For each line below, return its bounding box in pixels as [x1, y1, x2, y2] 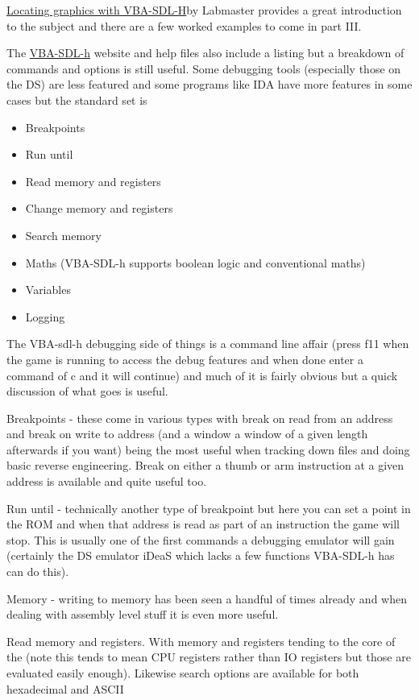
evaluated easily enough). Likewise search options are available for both [6, 665, 359, 681]
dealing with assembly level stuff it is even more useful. [6, 606, 279, 623]
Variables [25, 281, 71, 298]
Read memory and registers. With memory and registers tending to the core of [6, 632, 396, 649]
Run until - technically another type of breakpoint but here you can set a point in [6, 499, 411, 516]
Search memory [25, 226, 102, 243]
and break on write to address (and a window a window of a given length [6, 425, 368, 442]
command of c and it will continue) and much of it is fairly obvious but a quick [6, 367, 398, 383]
